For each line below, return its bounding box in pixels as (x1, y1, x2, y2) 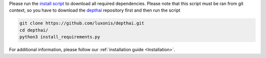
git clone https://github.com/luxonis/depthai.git (19, 20, 145, 26)
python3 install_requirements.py (19, 34, 100, 40)
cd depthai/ (19, 27, 49, 33)
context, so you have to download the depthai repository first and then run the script (9, 7, 181, 13)
